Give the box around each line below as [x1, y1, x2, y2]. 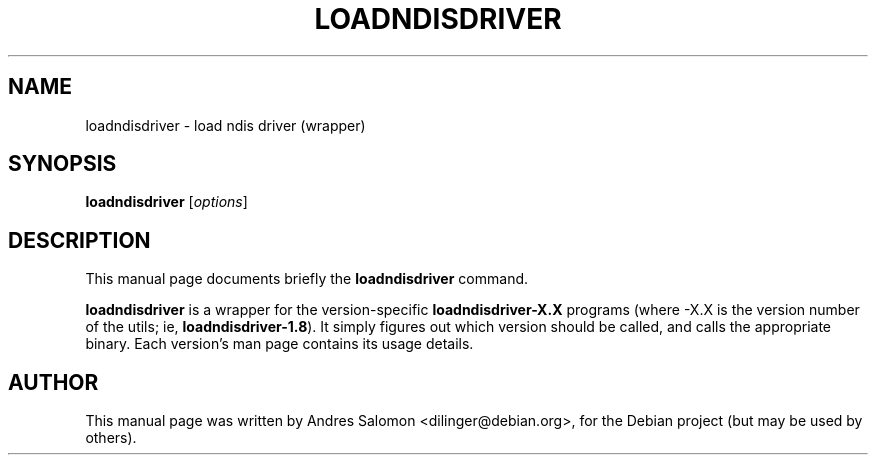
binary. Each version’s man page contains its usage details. [85, 335, 474, 353]
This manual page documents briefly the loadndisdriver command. [85, 270, 529, 288]
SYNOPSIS [8, 151, 117, 177]
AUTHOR [8, 369, 99, 395]
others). [85, 429, 137, 447]
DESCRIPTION [8, 227, 151, 253]
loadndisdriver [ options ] [85, 193, 248, 211]
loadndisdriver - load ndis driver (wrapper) [85, 116, 366, 134]
